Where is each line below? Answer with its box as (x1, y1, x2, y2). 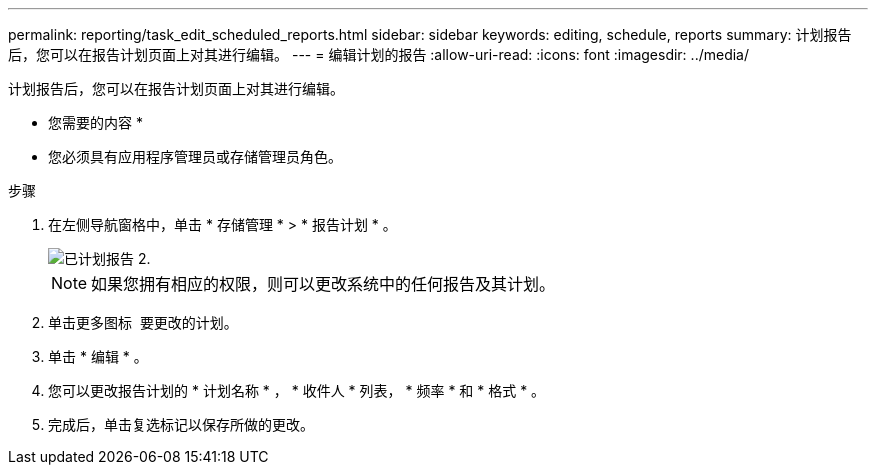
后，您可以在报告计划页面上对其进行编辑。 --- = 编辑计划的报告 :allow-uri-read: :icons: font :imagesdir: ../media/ (8, 46, 750, 63)
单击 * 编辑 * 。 (48, 348, 148, 365)
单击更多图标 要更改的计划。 (48, 314, 238, 331)
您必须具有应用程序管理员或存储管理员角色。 (48, 148, 342, 165)
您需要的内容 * (48, 114, 143, 131)
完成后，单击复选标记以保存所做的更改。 (48, 416, 314, 433)
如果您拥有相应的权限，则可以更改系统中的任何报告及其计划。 (91, 274, 556, 294)
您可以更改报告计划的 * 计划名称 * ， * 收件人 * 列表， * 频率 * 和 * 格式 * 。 (48, 382, 546, 399)
